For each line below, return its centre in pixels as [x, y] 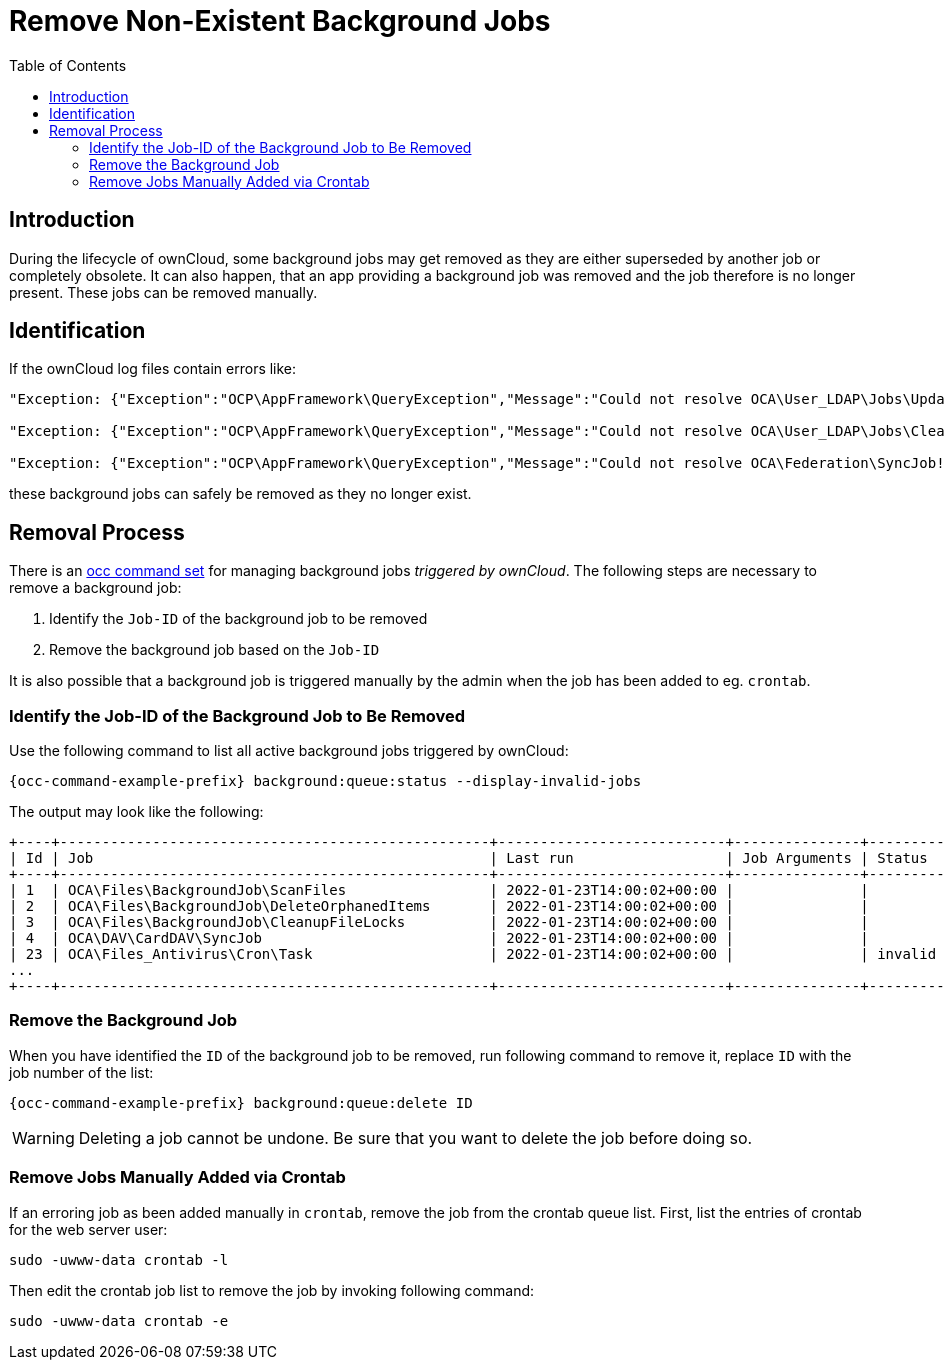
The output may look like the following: [136, 812]
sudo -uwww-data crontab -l [119, 1259]
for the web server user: [88, 1229]
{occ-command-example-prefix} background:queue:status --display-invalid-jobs [325, 781]
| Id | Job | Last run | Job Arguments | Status [468, 858]
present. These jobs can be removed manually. [163, 292]
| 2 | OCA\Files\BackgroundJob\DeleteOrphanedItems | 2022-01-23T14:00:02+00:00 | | [439, 906]
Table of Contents [68, 65]
